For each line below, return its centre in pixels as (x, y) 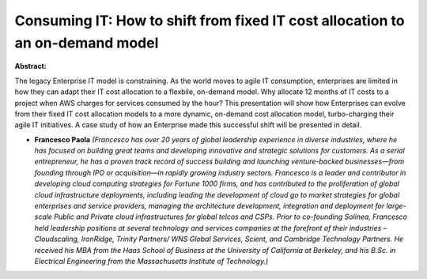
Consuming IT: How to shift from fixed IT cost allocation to (210, 21)
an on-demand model (87, 43)
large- (396, 206)
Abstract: (30, 66)
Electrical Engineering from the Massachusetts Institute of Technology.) (151, 261)
